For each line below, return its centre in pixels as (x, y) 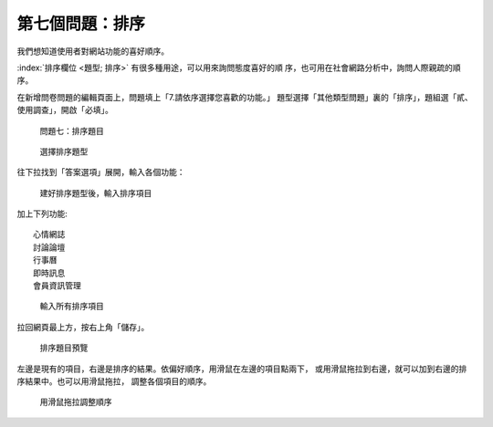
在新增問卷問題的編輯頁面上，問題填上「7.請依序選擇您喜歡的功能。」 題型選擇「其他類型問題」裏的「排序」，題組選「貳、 (245, 97)
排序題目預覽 (64, 348)
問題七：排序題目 (72, 130)
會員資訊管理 (57, 286)
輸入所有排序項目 (72, 307)
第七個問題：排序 (81, 24)
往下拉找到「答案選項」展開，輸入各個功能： (101, 172)
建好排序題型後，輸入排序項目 (96, 193)
